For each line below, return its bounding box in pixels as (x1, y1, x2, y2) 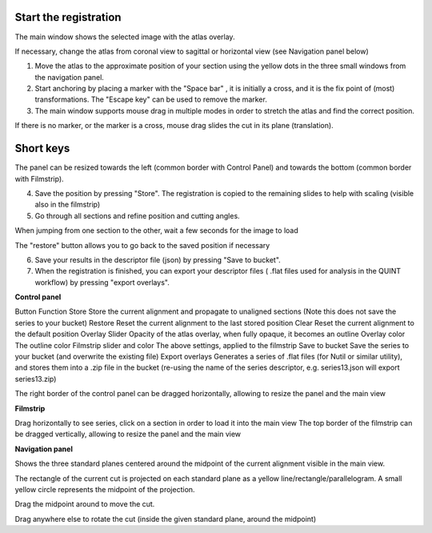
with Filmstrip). (14, 174, 64, 183)
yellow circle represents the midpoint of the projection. (14, 484, 195, 494)
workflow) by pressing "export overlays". (34, 277, 170, 287)
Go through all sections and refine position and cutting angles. (34, 210, 240, 220)
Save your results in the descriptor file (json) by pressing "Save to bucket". (34, 254, 282, 264)
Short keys (14, 142, 70, 155)
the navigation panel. (34, 72, 104, 82)
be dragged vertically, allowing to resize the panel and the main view (14, 429, 242, 439)
